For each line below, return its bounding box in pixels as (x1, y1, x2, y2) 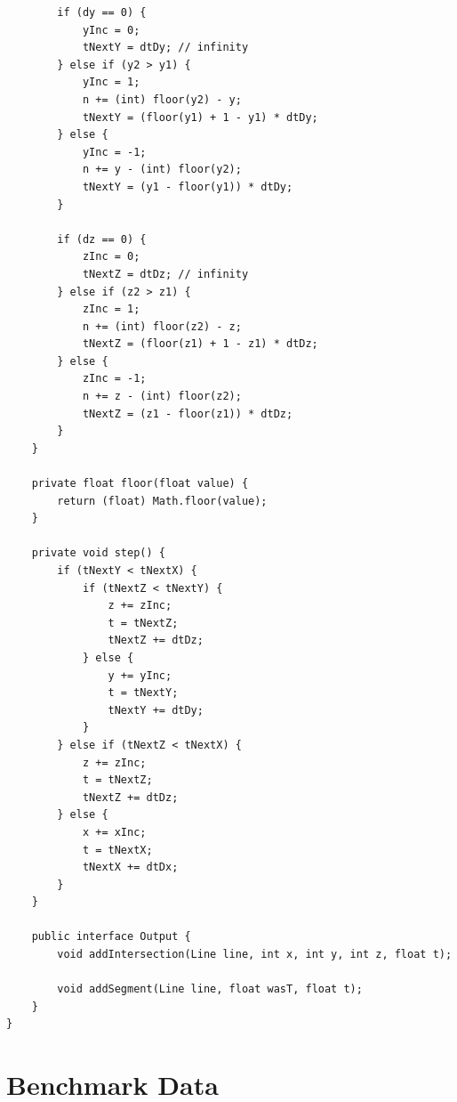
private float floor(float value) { (31, 477, 249, 490)
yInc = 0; (82, 23, 140, 36)
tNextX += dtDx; (82, 861, 179, 874)
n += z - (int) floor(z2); (82, 390, 242, 403)
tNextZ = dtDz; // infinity (82, 267, 249, 280)
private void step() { (31, 547, 165, 560)
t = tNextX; (82, 843, 153, 856)
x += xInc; (82, 825, 147, 839)
